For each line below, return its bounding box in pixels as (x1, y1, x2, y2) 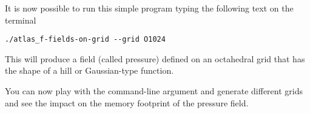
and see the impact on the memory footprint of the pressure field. (5, 96, 249, 109)
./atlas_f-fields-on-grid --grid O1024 (5, 35, 166, 44)
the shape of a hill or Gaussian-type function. (5, 64, 174, 77)
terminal (5, 13, 36, 26)
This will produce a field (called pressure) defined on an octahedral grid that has (5, 52, 305, 65)
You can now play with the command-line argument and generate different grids (5, 85, 303, 97)
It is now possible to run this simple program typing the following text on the (5, 2, 294, 14)
